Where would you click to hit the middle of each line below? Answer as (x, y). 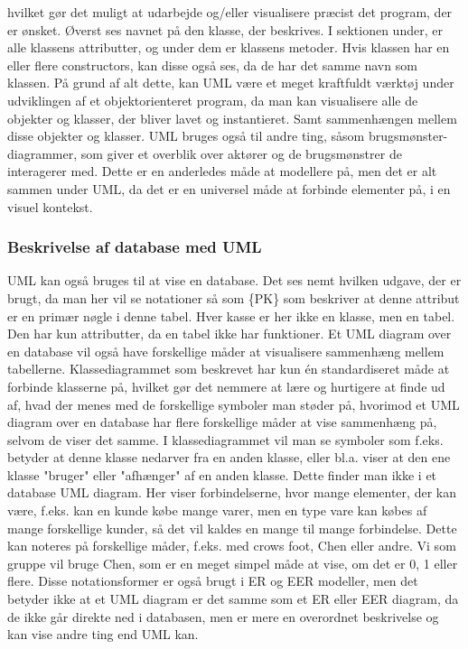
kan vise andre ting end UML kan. (103, 634)
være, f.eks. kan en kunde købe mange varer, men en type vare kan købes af (217, 510)
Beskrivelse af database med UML (135, 247)
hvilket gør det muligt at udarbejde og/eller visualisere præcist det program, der (230, 12)
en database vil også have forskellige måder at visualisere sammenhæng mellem (226, 351)
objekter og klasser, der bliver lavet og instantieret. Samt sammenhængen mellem (232, 118)
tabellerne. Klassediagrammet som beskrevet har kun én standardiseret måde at (229, 369)
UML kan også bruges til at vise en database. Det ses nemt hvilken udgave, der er (234, 280)
